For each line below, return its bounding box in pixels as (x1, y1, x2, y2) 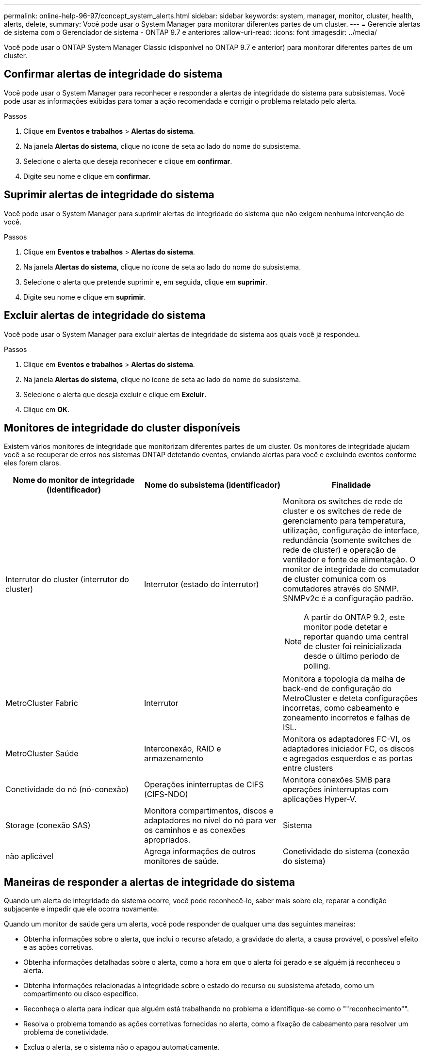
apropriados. (144, 835, 191, 845)
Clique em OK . (23, 405, 70, 414)
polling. (304, 661, 330, 671)
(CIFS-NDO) (144, 789, 188, 799)
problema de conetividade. (23, 1028, 109, 1037)
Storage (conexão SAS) (5, 820, 91, 831)
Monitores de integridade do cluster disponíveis (4, 421, 241, 434)
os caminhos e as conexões (144, 825, 245, 835)
